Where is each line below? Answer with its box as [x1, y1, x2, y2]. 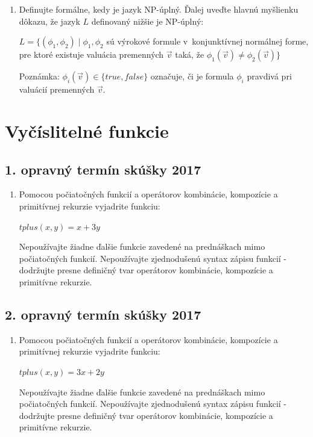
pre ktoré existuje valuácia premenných [19, 48, 164, 61]
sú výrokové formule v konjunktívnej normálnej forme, [106, 35, 309, 48]
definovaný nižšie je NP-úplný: [91, 14, 204, 27]
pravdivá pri [247, 70, 292, 82]
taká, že [175, 48, 204, 61]
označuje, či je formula [150, 70, 234, 82]
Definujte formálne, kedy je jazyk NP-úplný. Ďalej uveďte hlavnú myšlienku [19, 3, 299, 15]
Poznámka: [19, 70, 60, 82]
